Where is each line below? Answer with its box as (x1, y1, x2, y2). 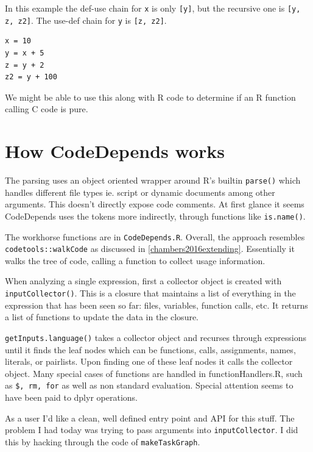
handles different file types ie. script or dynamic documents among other (5, 185, 275, 198)
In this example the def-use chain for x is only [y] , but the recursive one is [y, (5, 2, 301, 14)
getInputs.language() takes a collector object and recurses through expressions (5, 331, 306, 343)
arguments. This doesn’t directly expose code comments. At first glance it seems (5, 198, 304, 210)
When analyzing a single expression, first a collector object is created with (5, 274, 282, 287)
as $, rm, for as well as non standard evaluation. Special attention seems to (5, 379, 294, 392)
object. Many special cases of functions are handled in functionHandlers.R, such (5, 367, 303, 379)
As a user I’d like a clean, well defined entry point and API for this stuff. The (5, 411, 295, 424)
